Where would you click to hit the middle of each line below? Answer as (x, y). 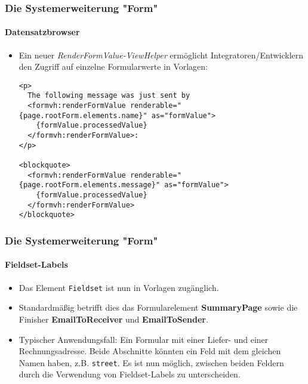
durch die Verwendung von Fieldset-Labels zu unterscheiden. (130, 374)
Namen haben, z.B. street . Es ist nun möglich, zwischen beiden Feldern (151, 362)
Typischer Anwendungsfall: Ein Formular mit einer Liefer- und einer (144, 339)
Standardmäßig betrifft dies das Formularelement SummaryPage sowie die (158, 307)
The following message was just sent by (109, 96)
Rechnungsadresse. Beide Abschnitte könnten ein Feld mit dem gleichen (150, 351)
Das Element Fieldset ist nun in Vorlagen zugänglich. (119, 287)
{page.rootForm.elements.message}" (90, 185)
